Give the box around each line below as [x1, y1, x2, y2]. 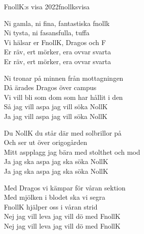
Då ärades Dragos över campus [4, 82, 97, 93]
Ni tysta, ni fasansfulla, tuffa [4, 27, 90, 38]
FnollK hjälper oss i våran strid [4, 201, 98, 211]
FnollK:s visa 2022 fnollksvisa [4, 1, 90, 11]
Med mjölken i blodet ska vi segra [4, 192, 105, 202]
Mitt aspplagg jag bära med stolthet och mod [4, 146, 141, 157]
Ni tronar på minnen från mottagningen [4, 72, 123, 83]
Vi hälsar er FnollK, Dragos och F [4, 37, 106, 47]
